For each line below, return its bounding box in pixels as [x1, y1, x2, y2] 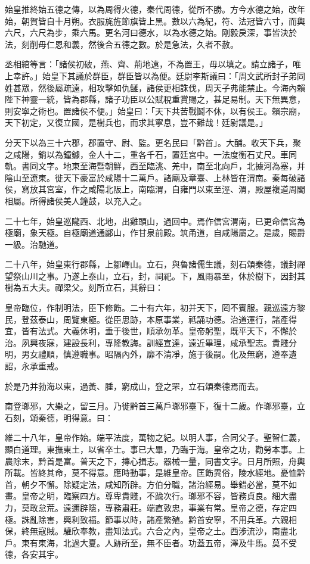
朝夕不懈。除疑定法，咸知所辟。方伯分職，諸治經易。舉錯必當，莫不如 [21, 478, 297, 490]
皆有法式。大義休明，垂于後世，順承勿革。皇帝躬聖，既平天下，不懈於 [21, 325, 297, 337]
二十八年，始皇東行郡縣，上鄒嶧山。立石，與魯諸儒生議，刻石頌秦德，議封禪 [5, 258, 305, 270]
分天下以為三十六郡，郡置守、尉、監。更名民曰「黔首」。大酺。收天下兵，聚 [5, 136, 301, 148]
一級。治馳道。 [5, 238, 63, 250]
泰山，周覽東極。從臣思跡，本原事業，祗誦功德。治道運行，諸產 [38, 313, 289, 325]
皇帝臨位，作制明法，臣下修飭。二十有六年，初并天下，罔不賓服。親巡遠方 [5, 301, 297, 314]
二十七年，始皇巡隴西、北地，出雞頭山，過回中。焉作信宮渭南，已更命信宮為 [5, 214, 305, 227]
